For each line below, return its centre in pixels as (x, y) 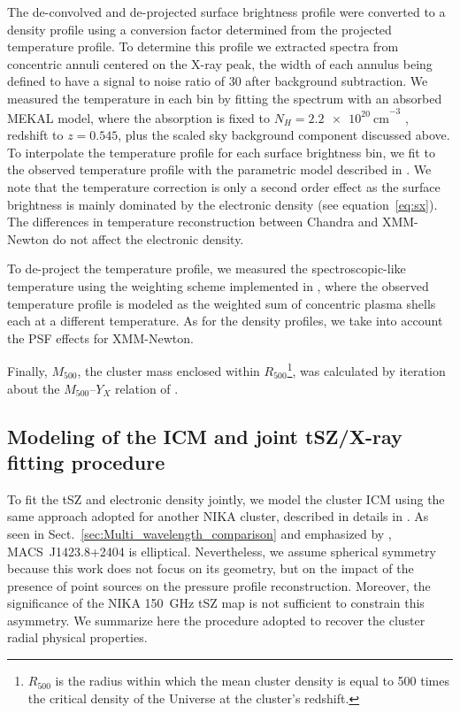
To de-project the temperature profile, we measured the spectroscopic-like (207, 268)
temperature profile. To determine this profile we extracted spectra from (203, 46)
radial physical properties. (77, 637)
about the (34, 388)
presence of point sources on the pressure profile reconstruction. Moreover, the (219, 585)
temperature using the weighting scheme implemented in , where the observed (218, 285)
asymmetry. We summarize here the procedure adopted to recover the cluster (216, 620)
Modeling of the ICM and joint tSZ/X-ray (205, 436)
